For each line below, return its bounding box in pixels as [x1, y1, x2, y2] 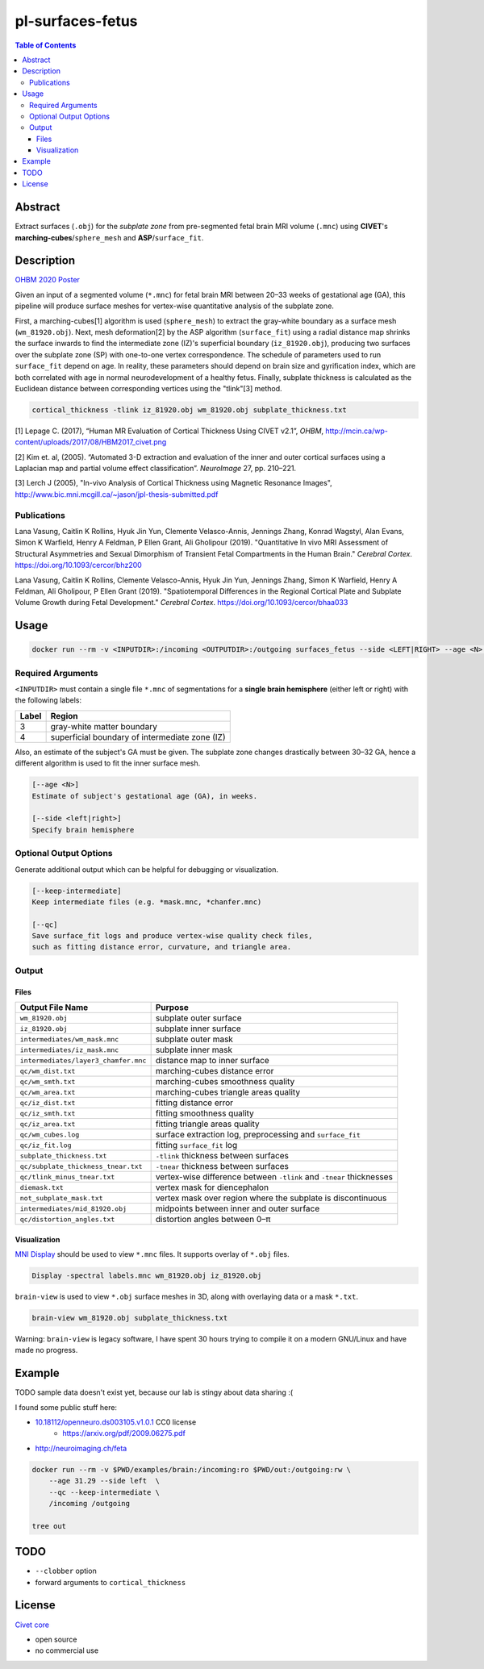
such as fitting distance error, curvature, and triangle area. [31, 942, 292, 952]
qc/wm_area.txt [19, 1087, 76, 1096]
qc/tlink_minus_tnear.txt [19, 1172, 115, 1181]
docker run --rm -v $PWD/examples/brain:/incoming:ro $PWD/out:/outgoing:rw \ [31, 1465, 351, 1474]
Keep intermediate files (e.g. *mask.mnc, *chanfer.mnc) [31, 897, 262, 907]
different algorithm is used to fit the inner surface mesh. [15, 758, 201, 768]
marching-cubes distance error [155, 1066, 274, 1077]
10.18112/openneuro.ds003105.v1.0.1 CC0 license [35, 1417, 197, 1427]
